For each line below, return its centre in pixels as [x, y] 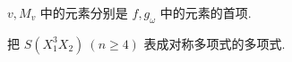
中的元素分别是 [84, 12]
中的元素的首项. [206, 12]
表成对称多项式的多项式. [215, 43]
